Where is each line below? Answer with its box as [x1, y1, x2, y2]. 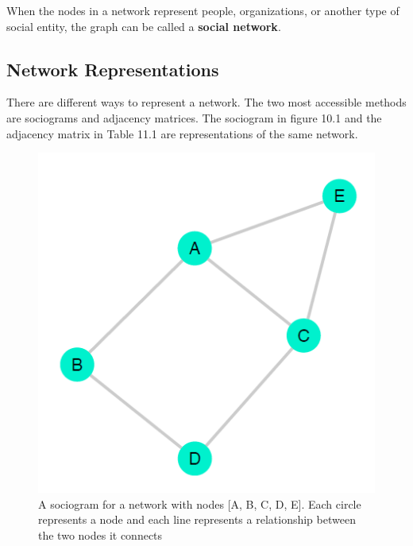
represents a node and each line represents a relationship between [38, 511, 356, 528]
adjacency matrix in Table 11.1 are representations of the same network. [6, 125, 358, 141]
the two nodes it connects [38, 526, 163, 543]
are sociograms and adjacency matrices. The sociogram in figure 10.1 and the [6, 109, 382, 126]
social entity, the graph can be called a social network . [6, 17, 281, 34]
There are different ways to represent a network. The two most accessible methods [6, 94, 407, 110]
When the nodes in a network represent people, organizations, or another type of [6, 2, 399, 18]
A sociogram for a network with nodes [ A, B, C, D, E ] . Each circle [38, 495, 361, 512]
